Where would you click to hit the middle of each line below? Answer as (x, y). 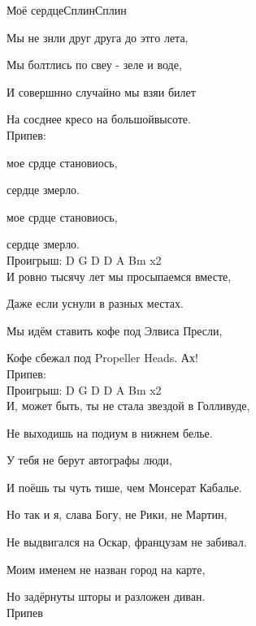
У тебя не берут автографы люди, (89, 460)
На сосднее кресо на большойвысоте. (99, 119)
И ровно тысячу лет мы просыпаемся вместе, (119, 276)
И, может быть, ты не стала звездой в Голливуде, (128, 406)
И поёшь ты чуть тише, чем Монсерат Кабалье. (124, 487)
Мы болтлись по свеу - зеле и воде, (94, 65)
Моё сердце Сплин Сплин (67, 10)
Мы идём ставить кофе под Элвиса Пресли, (115, 330)
